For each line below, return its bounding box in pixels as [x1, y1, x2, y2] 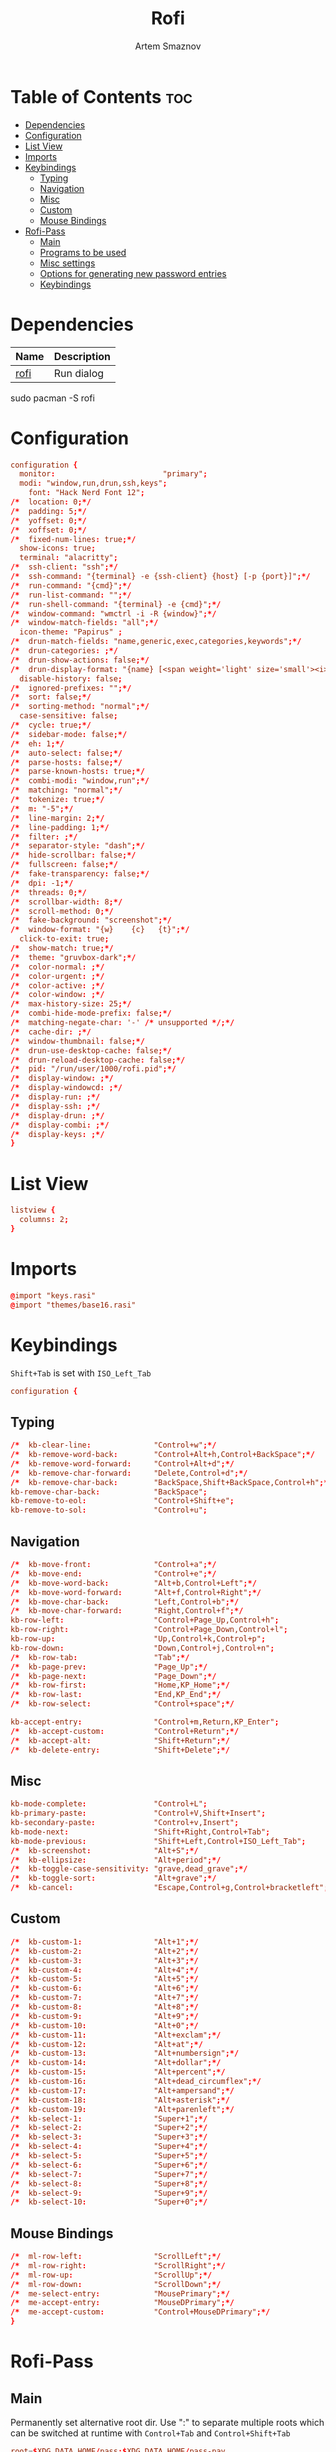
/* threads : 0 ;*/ [10, 887, 87, 897]
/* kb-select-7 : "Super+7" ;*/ [10, 2169, 208, 2179]
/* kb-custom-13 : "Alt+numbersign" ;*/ [10, 2048, 240, 2059]
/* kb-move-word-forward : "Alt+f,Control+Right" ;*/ [10, 1587, 262, 1597]
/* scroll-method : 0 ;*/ [10, 906, 114, 916]
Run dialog [53, 366, 105, 380]
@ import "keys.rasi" [10, 1290, 97, 1301]
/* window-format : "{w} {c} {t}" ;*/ [10, 925, 190, 935]
